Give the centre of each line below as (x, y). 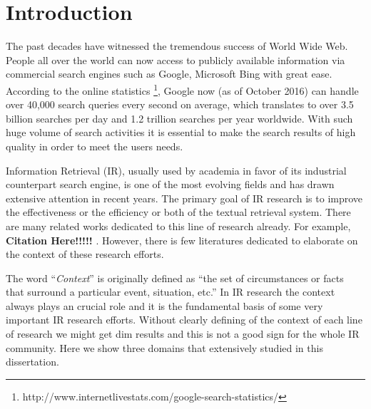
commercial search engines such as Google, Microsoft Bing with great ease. (169, 74)
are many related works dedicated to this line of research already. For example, (178, 226)
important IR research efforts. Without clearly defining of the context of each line (184, 320)
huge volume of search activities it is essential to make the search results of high (181, 132)
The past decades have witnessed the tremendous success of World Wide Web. (177, 46)
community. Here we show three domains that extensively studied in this (164, 347)
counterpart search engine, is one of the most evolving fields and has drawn (170, 184)
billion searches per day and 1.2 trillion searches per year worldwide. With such (179, 118)
